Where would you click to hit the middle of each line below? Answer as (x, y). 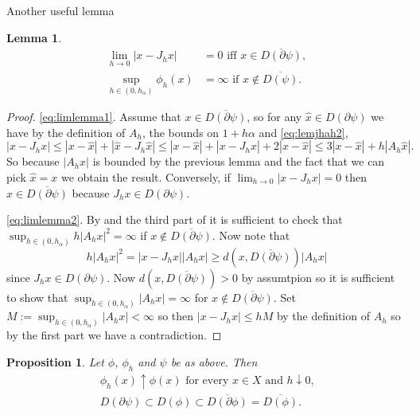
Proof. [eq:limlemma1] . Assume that (94, 117)
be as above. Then (214, 361)
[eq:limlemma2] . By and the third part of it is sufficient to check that (175, 219)
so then (176, 316)
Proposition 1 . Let (55, 361)
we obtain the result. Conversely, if (146, 176)
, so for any (274, 117)
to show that (37, 297)
